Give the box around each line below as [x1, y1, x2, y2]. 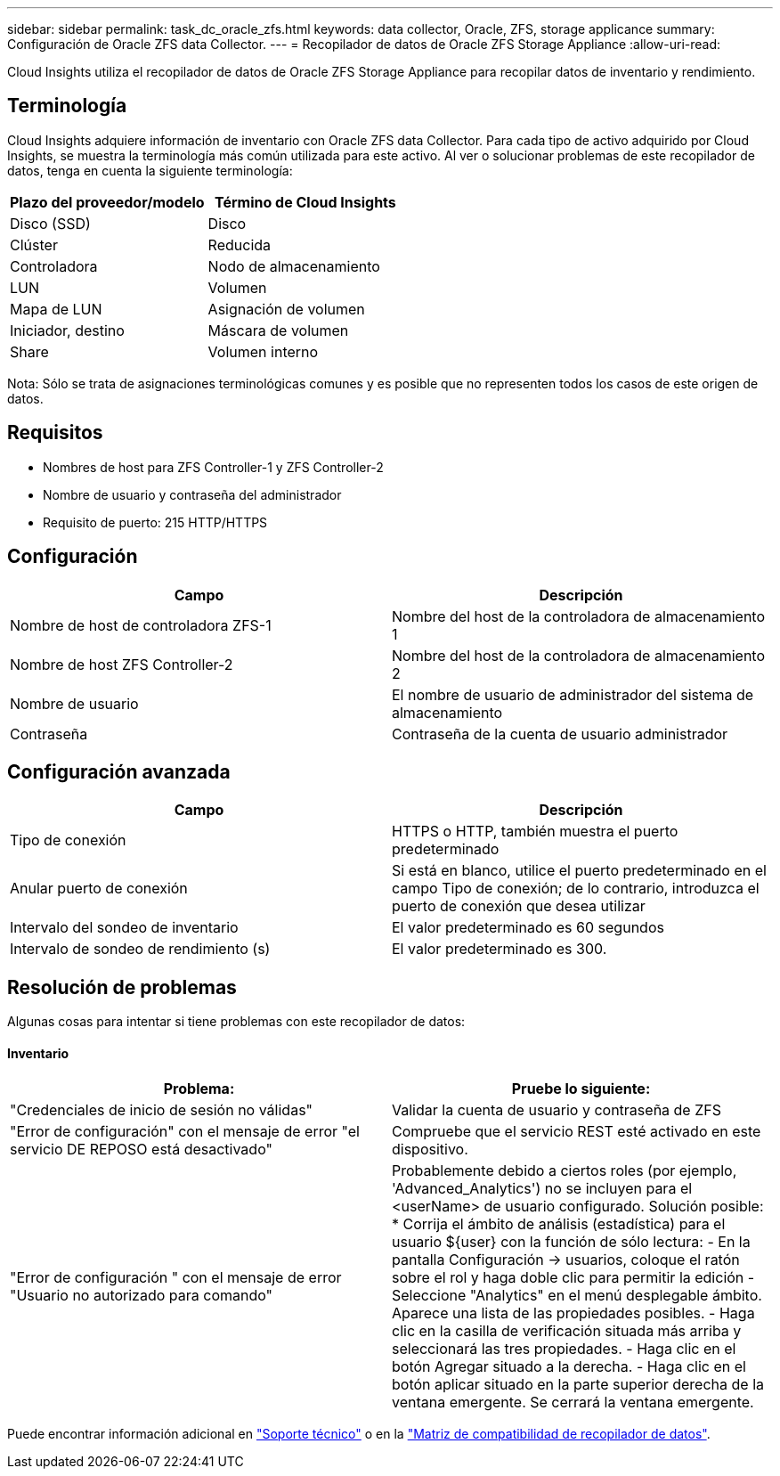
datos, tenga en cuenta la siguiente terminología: [7, 162, 293, 178]
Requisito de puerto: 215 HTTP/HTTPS [43, 514, 268, 530]
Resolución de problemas [7, 975, 237, 999]
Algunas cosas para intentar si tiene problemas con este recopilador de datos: [7, 1014, 466, 1030]
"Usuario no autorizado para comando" [10, 1286, 273, 1305]
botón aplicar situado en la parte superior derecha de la [392, 1375, 764, 1394]
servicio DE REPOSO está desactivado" [10, 1140, 272, 1159]
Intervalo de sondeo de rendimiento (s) [10, 940, 271, 958]
